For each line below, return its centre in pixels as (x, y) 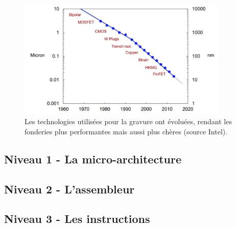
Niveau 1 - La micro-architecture (93, 159)
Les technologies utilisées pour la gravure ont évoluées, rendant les (128, 121)
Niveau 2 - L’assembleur (69, 189)
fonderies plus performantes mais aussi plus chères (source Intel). (126, 131)
